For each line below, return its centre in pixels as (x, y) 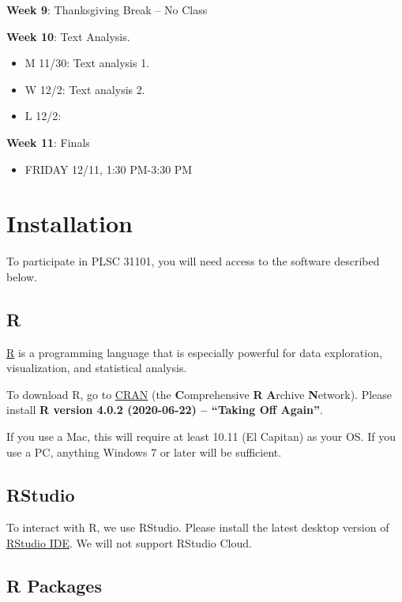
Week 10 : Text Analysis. (68, 36)
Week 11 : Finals (48, 142)
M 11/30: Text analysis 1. (87, 63)
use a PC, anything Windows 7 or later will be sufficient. (144, 451)
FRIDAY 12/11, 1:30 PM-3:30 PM (109, 169)
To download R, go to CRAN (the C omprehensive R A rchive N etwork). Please (199, 394)
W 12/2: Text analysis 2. (85, 89)
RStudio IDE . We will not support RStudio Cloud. (129, 543)
